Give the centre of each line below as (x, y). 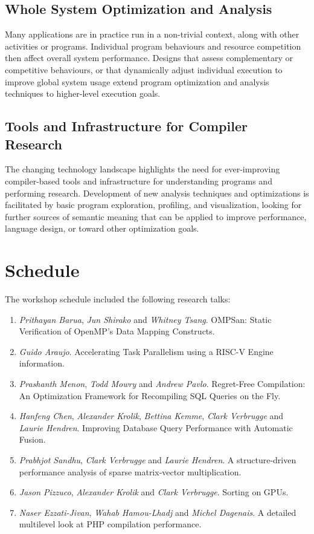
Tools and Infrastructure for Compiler (126, 126)
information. (42, 363)
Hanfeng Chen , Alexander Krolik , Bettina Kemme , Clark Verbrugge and (151, 416)
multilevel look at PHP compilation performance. (110, 524)
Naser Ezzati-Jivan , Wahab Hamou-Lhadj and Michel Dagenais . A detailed (158, 512)
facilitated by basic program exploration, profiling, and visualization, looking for (153, 205)
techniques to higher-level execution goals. (83, 93)
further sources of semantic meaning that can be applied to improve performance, (156, 216)
